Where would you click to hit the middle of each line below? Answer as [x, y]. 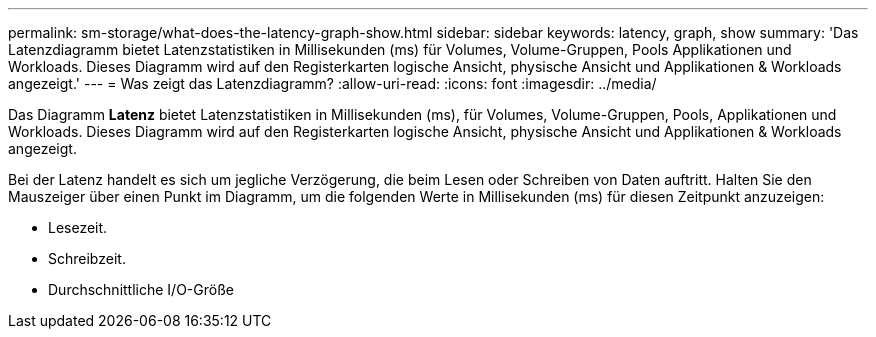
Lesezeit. [78, 227]
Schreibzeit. [87, 258]
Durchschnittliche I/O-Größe [141, 289]
